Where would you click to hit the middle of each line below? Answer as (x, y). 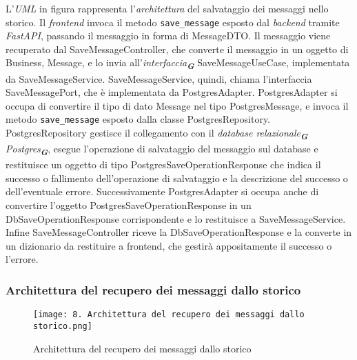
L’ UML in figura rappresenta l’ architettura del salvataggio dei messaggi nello (167, 8)
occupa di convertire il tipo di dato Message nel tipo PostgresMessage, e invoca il (177, 105)
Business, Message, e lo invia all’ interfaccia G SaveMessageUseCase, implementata (178, 64)
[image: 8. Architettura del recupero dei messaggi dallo (169, 315)
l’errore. (22, 259)
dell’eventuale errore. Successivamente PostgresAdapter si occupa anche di (162, 191)
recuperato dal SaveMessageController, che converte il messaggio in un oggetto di (177, 49)
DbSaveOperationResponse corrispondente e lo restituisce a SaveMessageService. (176, 218)
